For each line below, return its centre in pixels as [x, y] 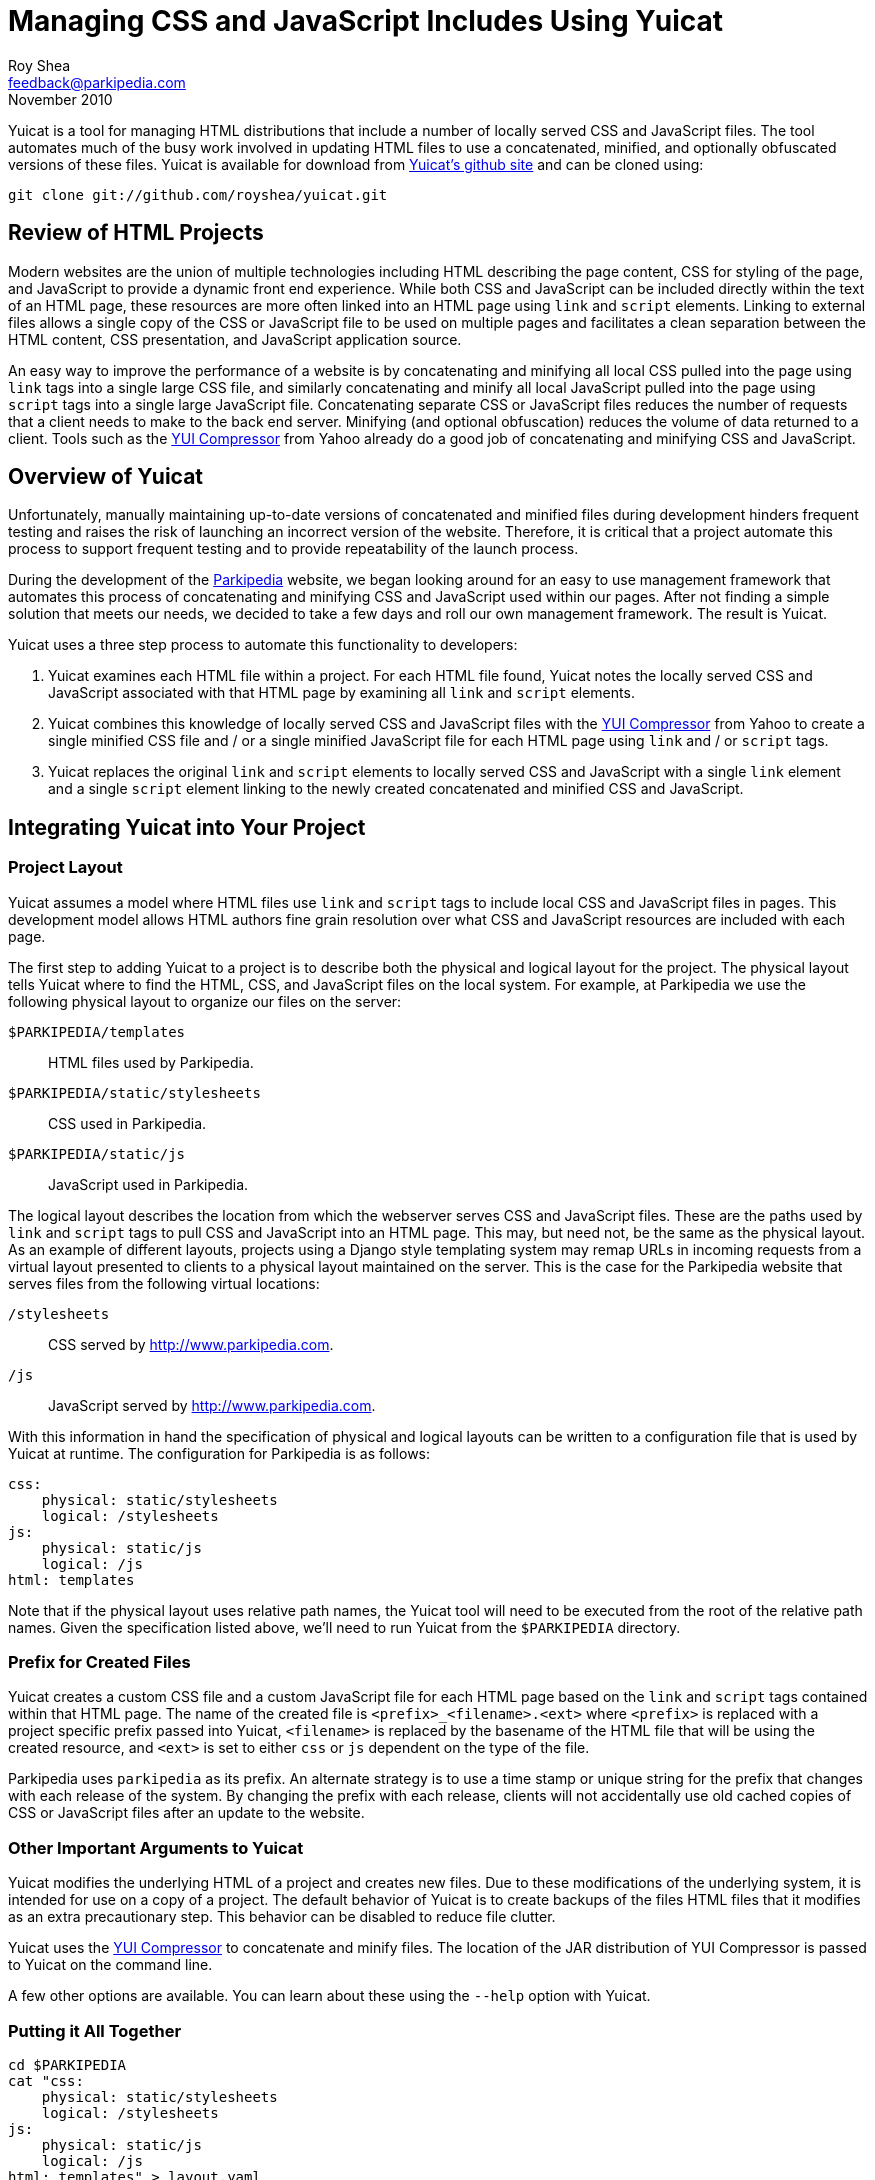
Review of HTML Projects [136, 233]
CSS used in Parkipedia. [127, 1123]
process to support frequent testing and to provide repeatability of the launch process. [293, 549]
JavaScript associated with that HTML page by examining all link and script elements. [341, 693]
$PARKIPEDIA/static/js [97, 1153]
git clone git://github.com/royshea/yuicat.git [198, 194]
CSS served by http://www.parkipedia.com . [191, 1344]
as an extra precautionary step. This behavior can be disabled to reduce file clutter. [282, 1917]
